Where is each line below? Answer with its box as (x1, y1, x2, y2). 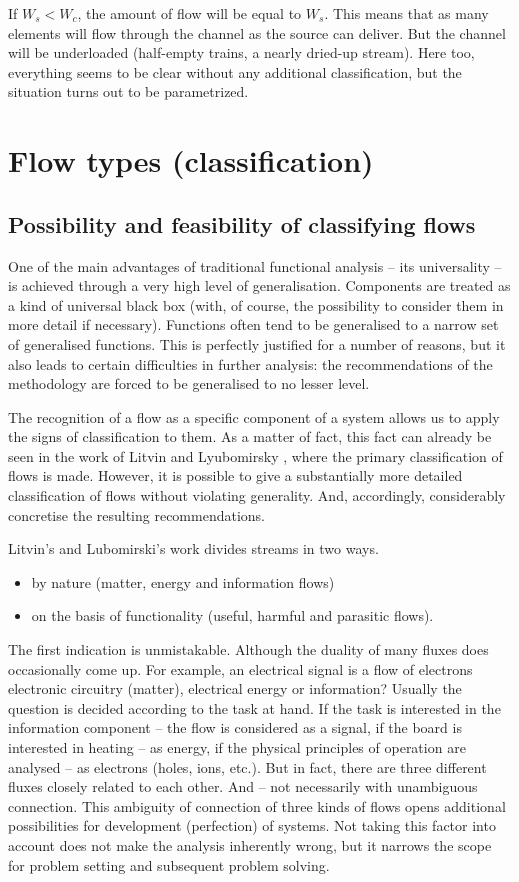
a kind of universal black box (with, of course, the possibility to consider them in (8, 294, 504, 315)
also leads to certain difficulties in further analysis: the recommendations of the (8, 353, 493, 374)
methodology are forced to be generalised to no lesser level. (8, 373, 370, 394)
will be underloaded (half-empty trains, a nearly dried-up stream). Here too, (8, 42, 475, 63)
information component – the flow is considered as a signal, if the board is (8, 717, 462, 738)
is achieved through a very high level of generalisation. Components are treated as (8, 275, 511, 296)
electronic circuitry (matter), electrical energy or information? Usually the (8, 678, 462, 699)
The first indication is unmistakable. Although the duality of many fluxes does (8, 639, 489, 660)
